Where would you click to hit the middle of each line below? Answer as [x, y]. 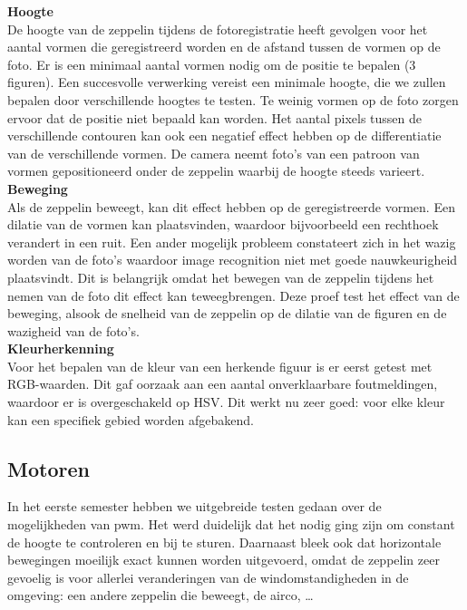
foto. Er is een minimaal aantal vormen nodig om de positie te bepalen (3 [212, 64]
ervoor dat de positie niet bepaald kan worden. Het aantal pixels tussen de [214, 117]
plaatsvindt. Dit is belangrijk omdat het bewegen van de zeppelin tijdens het [221, 277]
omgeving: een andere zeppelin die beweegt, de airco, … [161, 595]
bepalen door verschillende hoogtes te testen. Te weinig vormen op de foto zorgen [233, 99]
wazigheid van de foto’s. [73, 330]
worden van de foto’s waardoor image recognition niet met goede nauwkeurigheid [233, 260]
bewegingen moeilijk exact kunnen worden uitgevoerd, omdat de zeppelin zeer [224, 560]
